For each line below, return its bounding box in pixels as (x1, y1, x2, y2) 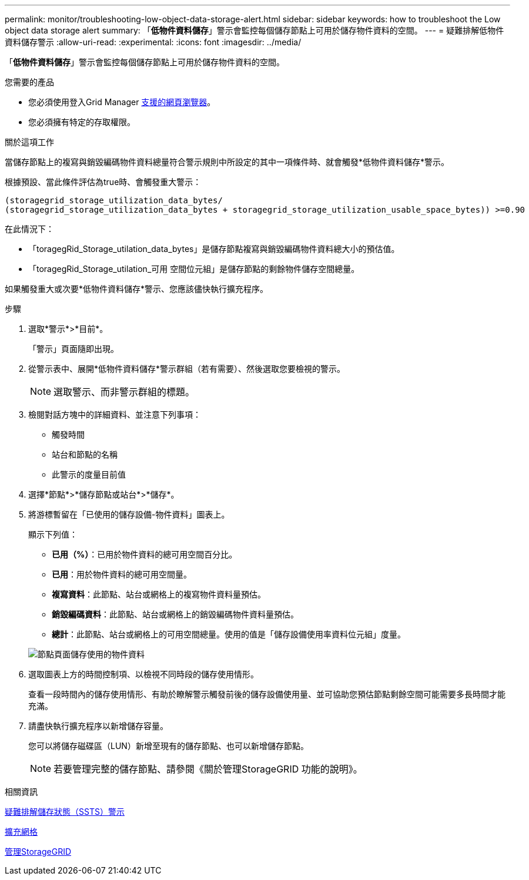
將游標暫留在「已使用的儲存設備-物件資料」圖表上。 (28, 509, 230, 519)
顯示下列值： (28, 529, 78, 539)
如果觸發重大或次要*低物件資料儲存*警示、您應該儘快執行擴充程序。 (5, 284, 269, 294)
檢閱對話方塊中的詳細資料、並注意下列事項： (28, 409, 201, 419)
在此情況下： (5, 224, 54, 234)
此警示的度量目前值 (52, 469, 126, 479)
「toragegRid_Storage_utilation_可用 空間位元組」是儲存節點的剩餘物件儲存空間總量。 (28, 264, 360, 274)
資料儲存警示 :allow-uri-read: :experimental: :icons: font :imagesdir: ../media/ (5, 37, 302, 47)
